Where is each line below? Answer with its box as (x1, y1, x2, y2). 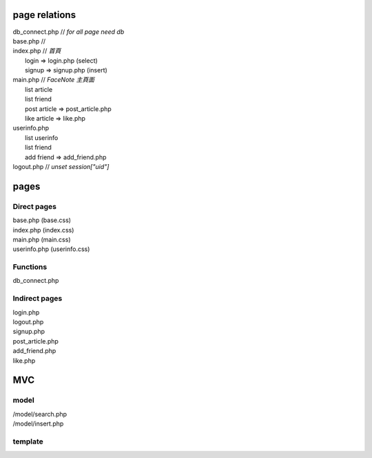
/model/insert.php (12, 419, 64, 428)
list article (25, 85, 53, 93)
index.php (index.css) (12, 226, 74, 234)
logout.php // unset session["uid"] (12, 162, 110, 170)
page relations (12, 9, 76, 21)
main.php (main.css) (12, 235, 71, 243)
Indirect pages (12, 294, 63, 303)
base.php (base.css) (12, 216, 72, 224)
